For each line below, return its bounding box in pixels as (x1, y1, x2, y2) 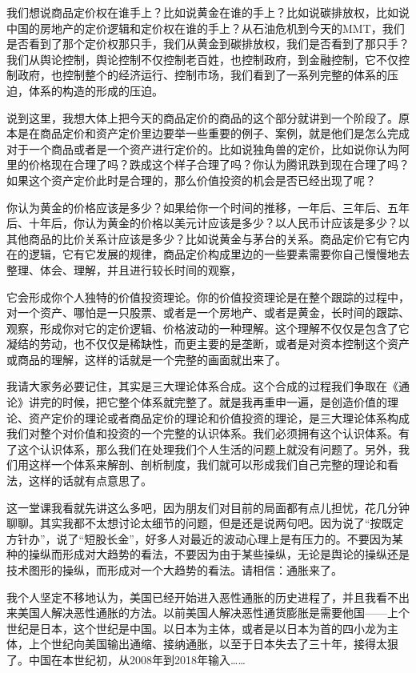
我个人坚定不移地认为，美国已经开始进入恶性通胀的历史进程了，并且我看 (6, 588, 387, 605)
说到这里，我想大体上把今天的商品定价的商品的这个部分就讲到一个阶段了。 (6, 109, 398, 126)
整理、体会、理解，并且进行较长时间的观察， (6, 261, 242, 278)
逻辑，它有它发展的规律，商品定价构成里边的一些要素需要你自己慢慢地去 (28, 246, 410, 262)
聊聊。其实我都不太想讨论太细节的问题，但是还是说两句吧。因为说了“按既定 (6, 515, 404, 531)
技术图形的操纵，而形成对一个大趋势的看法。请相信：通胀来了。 (6, 562, 342, 578)
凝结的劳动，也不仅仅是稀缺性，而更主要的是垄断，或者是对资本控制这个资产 (6, 335, 410, 352)
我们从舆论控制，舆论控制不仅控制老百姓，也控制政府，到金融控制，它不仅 (6, 50, 398, 67)
